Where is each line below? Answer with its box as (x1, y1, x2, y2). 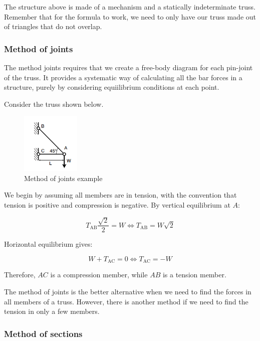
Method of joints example (24, 173, 103, 183)
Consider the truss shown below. (4, 98, 104, 109)
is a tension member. (162, 269, 226, 280)
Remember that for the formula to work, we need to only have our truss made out (4, 11, 256, 22)
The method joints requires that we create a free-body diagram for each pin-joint (4, 62, 253, 72)
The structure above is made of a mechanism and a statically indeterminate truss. (4, 2, 255, 12)
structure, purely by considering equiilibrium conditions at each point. (4, 82, 219, 92)
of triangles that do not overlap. (4, 21, 102, 32)
